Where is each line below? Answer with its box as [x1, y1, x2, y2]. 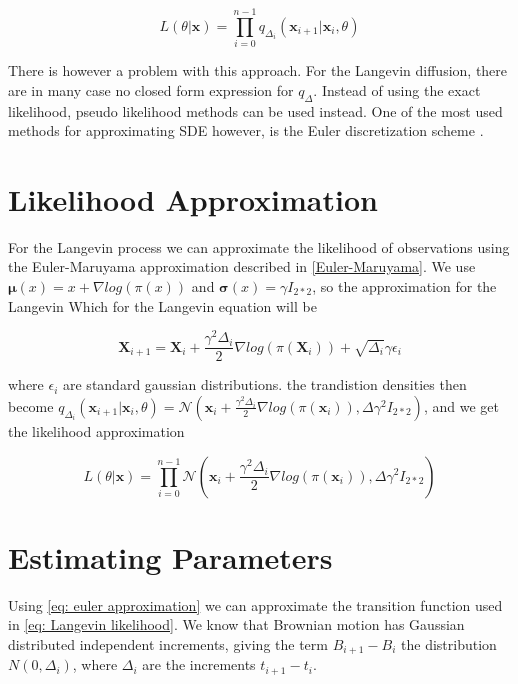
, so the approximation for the [312, 276, 497, 297]
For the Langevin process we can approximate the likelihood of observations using [8, 236, 510, 257]
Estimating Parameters [8, 536, 333, 577]
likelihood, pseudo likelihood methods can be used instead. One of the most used [8, 100, 503, 121]
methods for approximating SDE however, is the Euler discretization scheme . [8, 120, 484, 141]
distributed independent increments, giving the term [8, 633, 328, 654]
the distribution [401, 633, 497, 654]
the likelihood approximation [8, 420, 185, 441]
